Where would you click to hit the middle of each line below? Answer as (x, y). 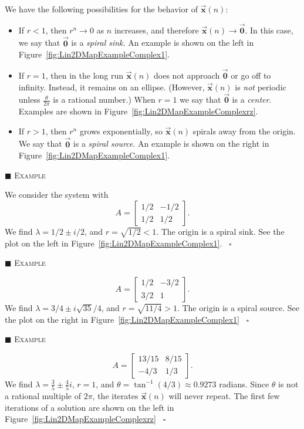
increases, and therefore (156, 30)
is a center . (252, 99)
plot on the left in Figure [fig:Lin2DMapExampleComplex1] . (114, 243)
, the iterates (115, 396)
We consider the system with (57, 195)
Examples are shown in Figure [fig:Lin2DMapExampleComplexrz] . (138, 111)
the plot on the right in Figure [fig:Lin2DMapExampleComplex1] (122, 319)
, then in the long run (85, 75)
